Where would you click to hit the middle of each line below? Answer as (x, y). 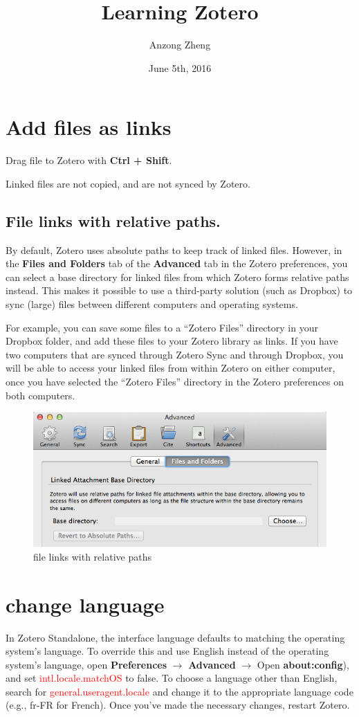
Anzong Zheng (180, 45)
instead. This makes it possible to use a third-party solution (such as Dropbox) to (179, 290)
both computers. (40, 395)
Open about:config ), (303, 664)
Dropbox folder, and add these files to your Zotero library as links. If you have (172, 341)
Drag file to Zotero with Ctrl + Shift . (89, 160)
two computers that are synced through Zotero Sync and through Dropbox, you (175, 354)
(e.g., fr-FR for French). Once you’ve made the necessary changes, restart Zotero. (178, 705)
